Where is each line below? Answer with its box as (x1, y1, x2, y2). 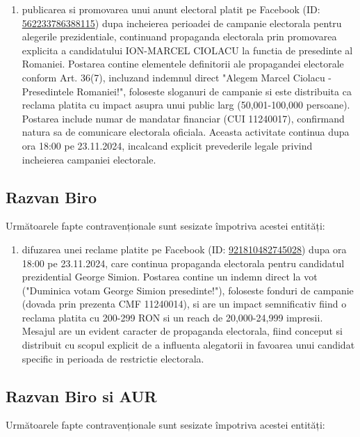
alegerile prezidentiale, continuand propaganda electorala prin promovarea (22, 29, 337, 44)
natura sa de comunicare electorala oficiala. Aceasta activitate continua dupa (22, 125, 350, 139)
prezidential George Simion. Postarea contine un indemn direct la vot (22, 269, 318, 284)
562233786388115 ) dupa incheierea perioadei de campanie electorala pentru (22, 15, 342, 30)
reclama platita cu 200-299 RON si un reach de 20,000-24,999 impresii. (22, 310, 323, 324)
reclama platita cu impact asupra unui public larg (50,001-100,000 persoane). (22, 97, 350, 112)
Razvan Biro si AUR (6, 385, 157, 406)
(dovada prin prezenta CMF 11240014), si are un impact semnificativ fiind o (22, 296, 347, 311)
